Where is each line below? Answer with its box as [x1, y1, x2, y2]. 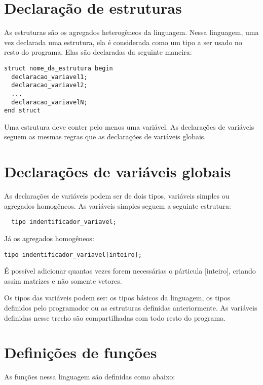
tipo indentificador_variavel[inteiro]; [4, 251, 142, 258]
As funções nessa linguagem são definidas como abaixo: [4, 371, 175, 382]
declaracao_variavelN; [11, 98, 88, 106]
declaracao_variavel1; [11, 73, 88, 81]
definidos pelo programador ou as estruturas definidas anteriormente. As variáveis [4, 302, 257, 313]
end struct [4, 107, 41, 114]
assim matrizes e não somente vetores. [4, 275, 122, 286]
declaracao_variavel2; [11, 82, 88, 89]
